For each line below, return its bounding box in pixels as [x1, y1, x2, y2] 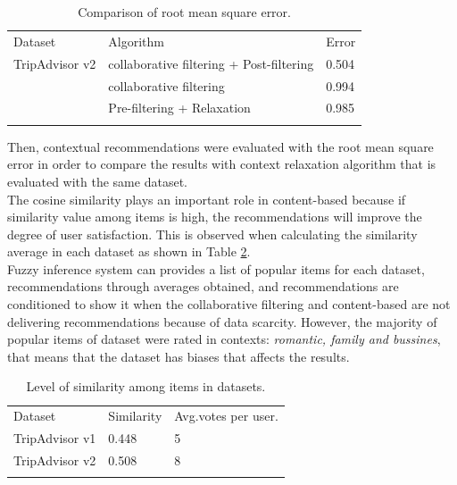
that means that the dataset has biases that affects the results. [7, 347, 350, 365]
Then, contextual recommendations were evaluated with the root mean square [7, 137, 434, 155]
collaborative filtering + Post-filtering [108, 54, 314, 72]
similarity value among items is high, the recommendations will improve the [7, 207, 422, 226]
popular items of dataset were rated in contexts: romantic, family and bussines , [7, 330, 441, 348]
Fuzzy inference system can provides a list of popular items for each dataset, [7, 259, 425, 278]
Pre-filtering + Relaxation [108, 98, 251, 117]
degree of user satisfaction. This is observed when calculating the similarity [7, 224, 418, 243]
